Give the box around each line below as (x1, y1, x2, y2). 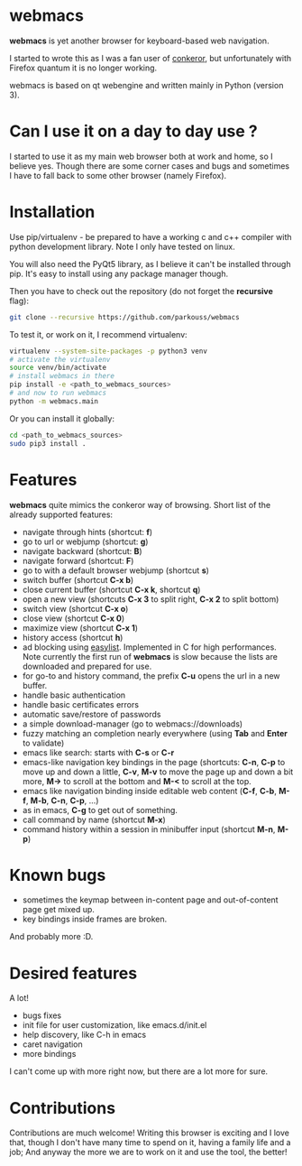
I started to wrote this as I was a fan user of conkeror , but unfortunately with (9, 52, 292, 63)
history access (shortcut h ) (22, 632, 124, 643)
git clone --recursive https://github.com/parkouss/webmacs (9, 312, 241, 321)
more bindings (22, 1049, 77, 1060)
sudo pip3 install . (9, 439, 87, 448)
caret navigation (22, 1039, 83, 1050)
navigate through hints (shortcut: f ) (22, 526, 153, 537)
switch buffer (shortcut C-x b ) (22, 574, 134, 585)
